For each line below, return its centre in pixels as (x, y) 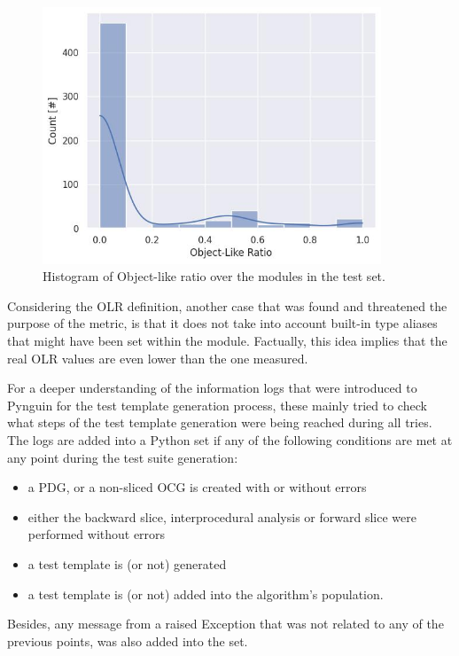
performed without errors (97, 534)
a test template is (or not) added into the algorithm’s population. (206, 594)
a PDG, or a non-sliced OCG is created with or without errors (197, 487)
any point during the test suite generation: (123, 457)
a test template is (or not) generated (127, 563)
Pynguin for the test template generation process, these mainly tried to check (217, 405)
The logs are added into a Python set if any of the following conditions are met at (230, 439)
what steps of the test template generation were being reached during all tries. (220, 422)
